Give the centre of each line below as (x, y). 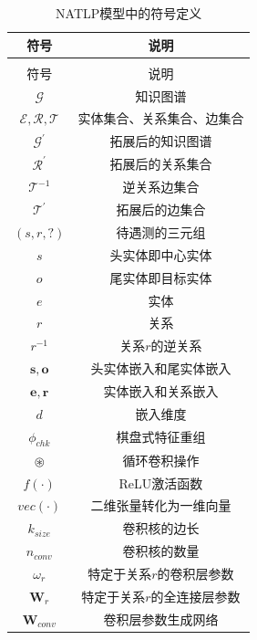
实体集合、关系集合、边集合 (161, 118)
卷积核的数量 (161, 551)
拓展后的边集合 (161, 210)
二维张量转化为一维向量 (161, 505)
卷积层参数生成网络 (161, 619)
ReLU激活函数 (161, 483)
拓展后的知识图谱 (161, 141)
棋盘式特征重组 (161, 437)
